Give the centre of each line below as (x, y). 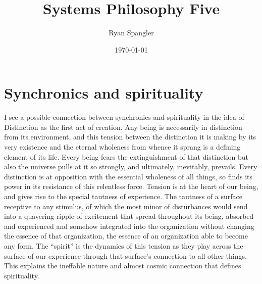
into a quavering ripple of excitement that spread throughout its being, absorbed (129, 216)
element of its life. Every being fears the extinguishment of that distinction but (126, 156)
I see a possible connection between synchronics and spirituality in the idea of (124, 117)
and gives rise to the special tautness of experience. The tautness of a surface (123, 196)
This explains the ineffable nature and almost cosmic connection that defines (123, 266)
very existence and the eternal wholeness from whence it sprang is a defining (122, 147)
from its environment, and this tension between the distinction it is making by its (130, 137)
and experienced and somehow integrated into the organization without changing (129, 226)
